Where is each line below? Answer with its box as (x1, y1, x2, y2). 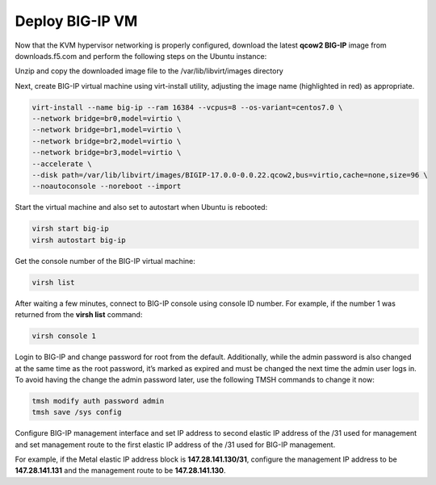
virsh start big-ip (31, 224, 109, 233)
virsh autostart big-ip (31, 235, 127, 245)
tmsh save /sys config (31, 408, 122, 417)
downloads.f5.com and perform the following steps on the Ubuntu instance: (15, 51, 267, 61)
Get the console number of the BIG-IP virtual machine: (15, 256, 195, 265)
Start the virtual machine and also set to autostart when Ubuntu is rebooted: (15, 203, 268, 212)
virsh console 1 (31, 332, 97, 341)
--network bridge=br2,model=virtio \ (31, 136, 182, 145)
